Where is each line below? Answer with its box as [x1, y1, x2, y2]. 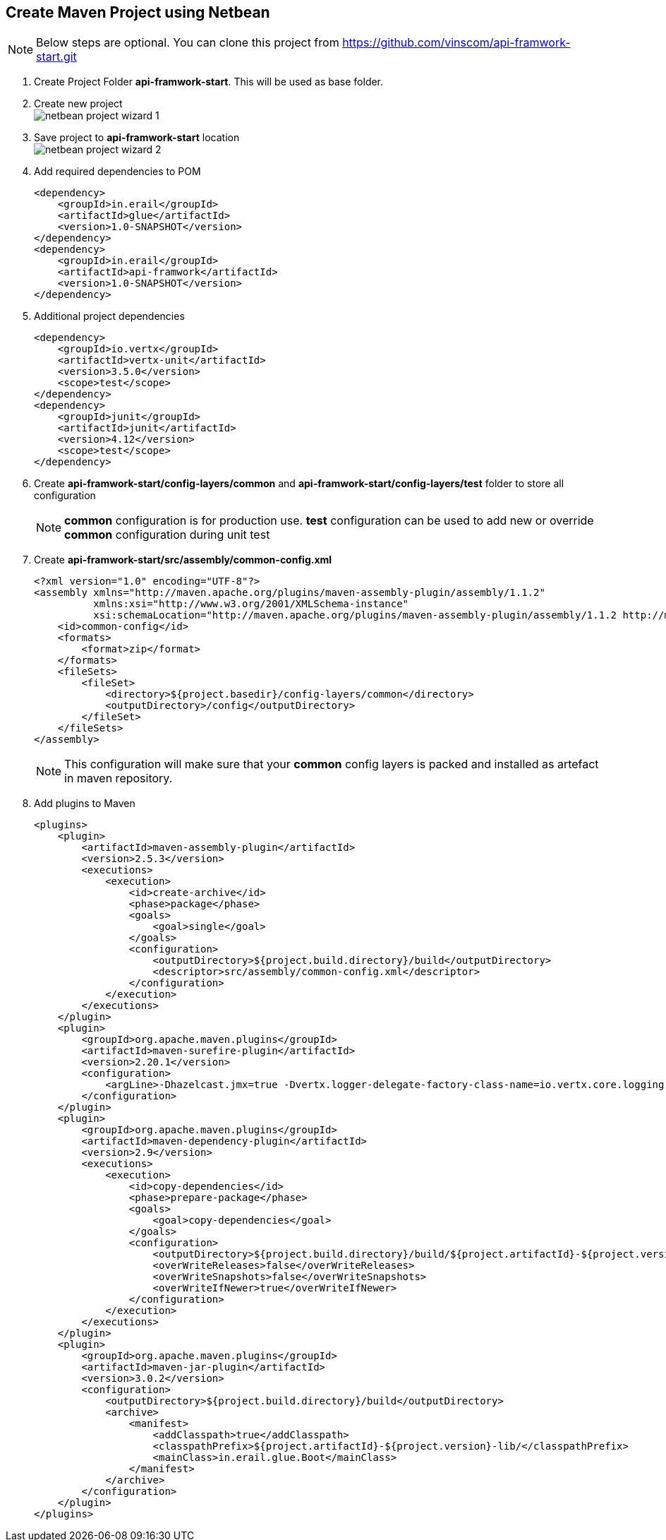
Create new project [34, 97, 123, 110]
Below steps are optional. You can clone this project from [36, 35, 339, 50]
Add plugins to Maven [34, 797, 135, 810]
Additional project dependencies [34, 310, 185, 323]
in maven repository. [64, 771, 173, 786]
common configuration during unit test [64, 527, 270, 542]
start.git [36, 49, 77, 64]
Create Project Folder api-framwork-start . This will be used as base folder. [34, 76, 384, 88]
